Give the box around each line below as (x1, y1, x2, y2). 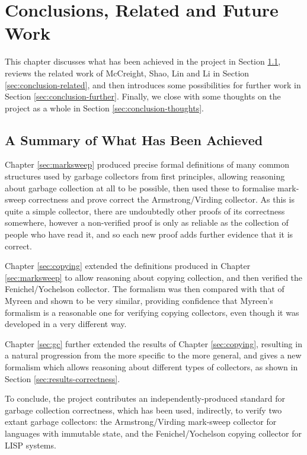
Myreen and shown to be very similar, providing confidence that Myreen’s (5, 294, 273, 307)
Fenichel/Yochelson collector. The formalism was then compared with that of (5, 283, 284, 295)
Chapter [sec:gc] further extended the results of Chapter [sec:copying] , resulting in (5, 337, 302, 350)
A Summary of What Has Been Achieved (5, 130, 263, 149)
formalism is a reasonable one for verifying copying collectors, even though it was (5, 306, 299, 318)
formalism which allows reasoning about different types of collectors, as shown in (5, 360, 298, 373)
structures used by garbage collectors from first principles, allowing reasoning (5, 170, 285, 182)
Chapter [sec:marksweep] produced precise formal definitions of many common (5, 158, 290, 171)
